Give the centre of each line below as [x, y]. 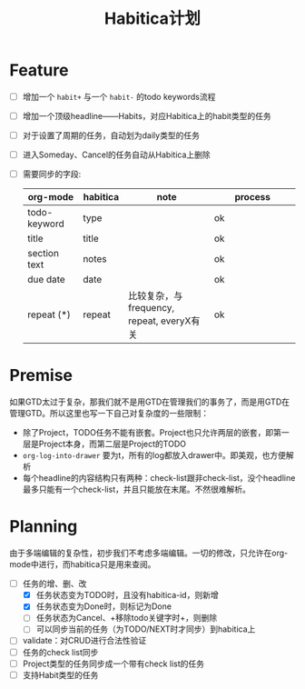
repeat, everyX [160, 321]
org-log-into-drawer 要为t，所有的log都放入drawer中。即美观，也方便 [154, 455]
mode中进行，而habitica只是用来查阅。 [83, 564]
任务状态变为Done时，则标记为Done [104, 606]
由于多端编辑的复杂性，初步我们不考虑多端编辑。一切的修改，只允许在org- [149, 553]
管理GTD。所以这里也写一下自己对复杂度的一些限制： [109, 414]
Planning [44, 527]
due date [46, 280]
